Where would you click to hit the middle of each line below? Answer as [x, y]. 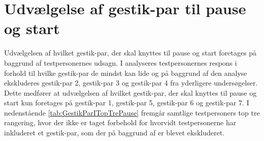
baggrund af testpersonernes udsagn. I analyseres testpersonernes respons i [121, 62]
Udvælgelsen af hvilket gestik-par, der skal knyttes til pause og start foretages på [130, 53]
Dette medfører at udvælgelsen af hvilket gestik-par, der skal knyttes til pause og [130, 92]
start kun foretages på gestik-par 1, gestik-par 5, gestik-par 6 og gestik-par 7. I [127, 103]
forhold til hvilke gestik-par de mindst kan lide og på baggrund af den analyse [126, 73]
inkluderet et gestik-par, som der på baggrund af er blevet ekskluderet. [114, 133]
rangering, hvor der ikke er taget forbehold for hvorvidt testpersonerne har [120, 122]
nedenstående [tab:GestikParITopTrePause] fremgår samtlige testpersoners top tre [132, 112]
